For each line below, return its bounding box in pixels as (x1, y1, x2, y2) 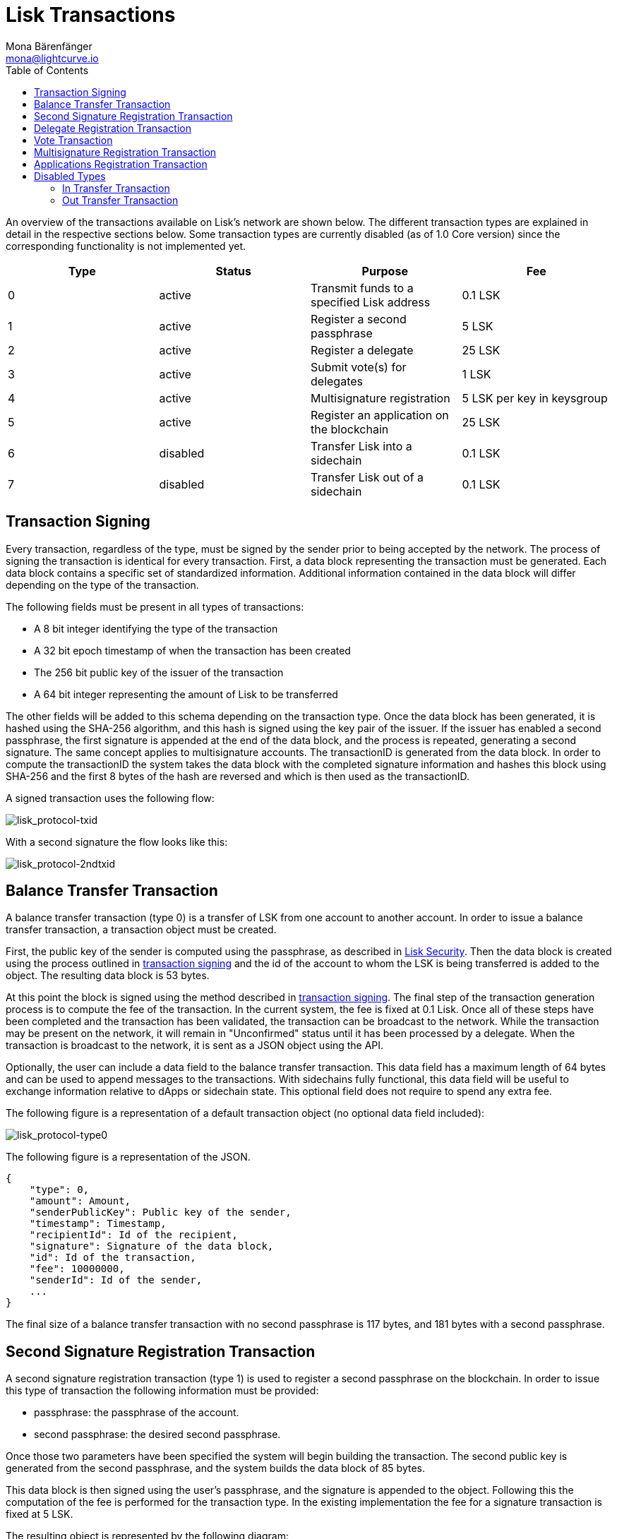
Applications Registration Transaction (34, 157, 208, 170)
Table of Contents (6, 64, 89, 76)
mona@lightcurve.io (6, 52, 99, 64)
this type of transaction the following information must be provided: (6, 1384, 319, 1397)
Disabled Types (34, 169, 106, 182)
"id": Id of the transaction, (29, 1252, 196, 1264)
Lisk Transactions (6, 3, 176, 27)
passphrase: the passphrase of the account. (34, 1406, 239, 1419)
